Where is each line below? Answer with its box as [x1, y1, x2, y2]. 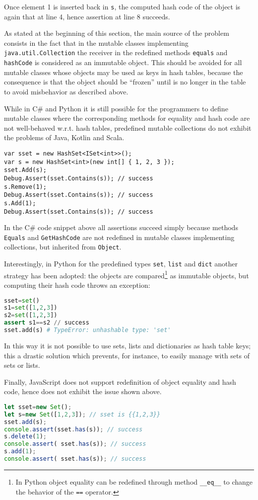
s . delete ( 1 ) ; [4, 433, 47, 440]
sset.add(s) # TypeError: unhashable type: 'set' [4, 327, 171, 334]
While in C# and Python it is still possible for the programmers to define [4, 103, 228, 113]
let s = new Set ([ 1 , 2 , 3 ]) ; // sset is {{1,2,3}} [4, 411, 161, 418]
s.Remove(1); [4, 183, 47, 190]
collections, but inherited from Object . [4, 242, 122, 252]
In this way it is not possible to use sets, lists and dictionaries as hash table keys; [4, 340, 251, 350]
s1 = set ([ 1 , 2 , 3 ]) [4, 304, 58, 312]
